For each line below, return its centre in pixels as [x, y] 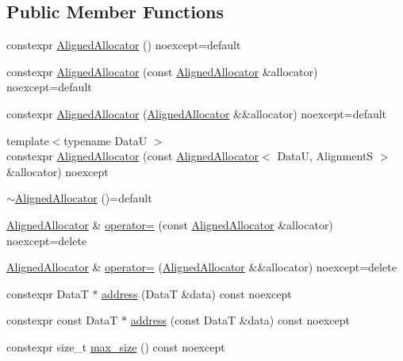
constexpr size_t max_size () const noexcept [116, 346]
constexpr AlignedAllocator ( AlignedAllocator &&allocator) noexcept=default [197, 113]
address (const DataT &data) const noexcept [240, 320]
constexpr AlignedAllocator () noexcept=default [124, 45]
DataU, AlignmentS [325, 156]
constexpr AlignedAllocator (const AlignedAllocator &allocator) [162, 71]
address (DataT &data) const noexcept [197, 293]
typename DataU [106, 140]
